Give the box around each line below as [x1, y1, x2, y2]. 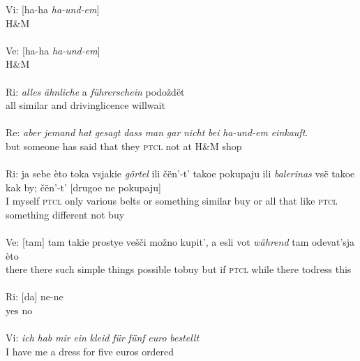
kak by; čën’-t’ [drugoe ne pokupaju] [6, 179, 161, 194]
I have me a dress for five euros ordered [6, 344, 174, 358]
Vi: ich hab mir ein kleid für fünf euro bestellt [6, 330, 200, 345]
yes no [6, 303, 33, 318]
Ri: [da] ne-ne [6, 289, 63, 304]
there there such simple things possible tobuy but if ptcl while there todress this [6, 262, 352, 277]
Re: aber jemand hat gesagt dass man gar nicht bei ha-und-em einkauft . [6, 125, 308, 140]
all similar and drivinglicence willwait [6, 98, 165, 112]
